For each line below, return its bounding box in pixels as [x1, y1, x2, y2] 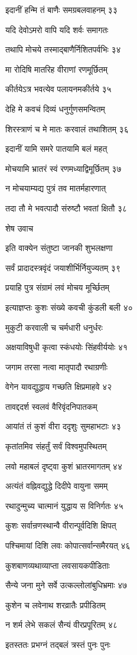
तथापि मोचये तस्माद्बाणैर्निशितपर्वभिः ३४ [5, 43, 121, 56]
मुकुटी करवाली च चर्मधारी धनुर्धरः [5, 321, 103, 333]
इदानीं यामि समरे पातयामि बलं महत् [5, 142, 107, 155]
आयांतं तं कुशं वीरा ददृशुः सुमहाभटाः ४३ [5, 420, 121, 432]
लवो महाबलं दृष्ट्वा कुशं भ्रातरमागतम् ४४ [5, 460, 122, 472]
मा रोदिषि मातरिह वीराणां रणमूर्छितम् [5, 63, 107, 75]
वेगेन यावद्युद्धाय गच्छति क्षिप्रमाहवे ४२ [5, 380, 112, 393]
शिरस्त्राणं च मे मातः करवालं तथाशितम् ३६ [5, 122, 129, 135]
